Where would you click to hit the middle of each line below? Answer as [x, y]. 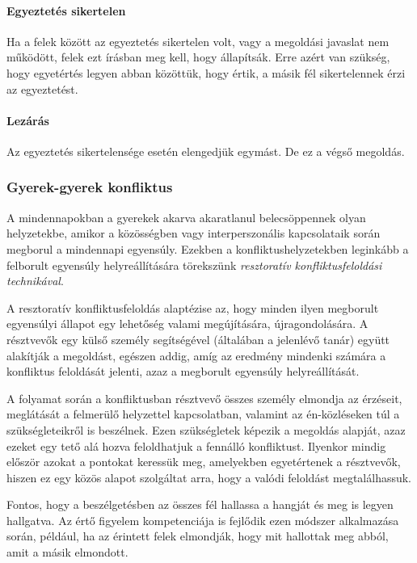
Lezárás [28, 120]
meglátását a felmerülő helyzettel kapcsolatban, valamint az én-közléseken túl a [203, 414]
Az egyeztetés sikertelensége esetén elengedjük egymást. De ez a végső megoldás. [206, 151]
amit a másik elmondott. [67, 552]
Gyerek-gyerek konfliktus [90, 187]
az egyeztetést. [42, 88]
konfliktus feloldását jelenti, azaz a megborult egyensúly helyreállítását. [183, 371]
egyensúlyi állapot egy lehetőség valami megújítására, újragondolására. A [187, 324]
